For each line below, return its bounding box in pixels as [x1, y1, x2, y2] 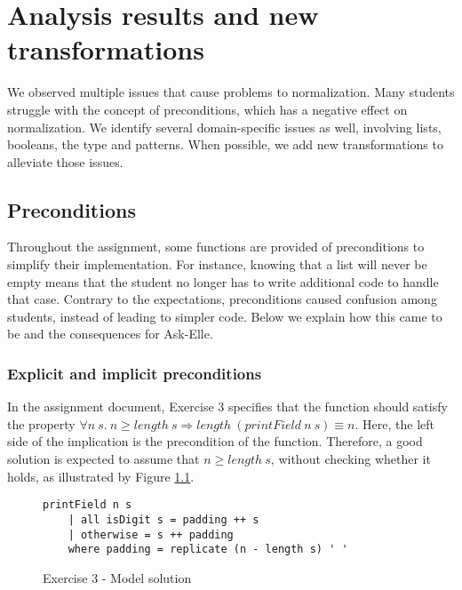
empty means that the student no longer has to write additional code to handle [7, 272, 439, 291]
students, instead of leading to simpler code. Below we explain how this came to [7, 307, 442, 325]
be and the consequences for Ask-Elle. [7, 324, 213, 343]
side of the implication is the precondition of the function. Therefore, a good [7, 432, 423, 450]
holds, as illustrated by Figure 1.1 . [7, 466, 195, 485]
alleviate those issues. [7, 152, 123, 171]
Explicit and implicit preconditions [7, 362, 262, 384]
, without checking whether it [270, 450, 431, 468]
